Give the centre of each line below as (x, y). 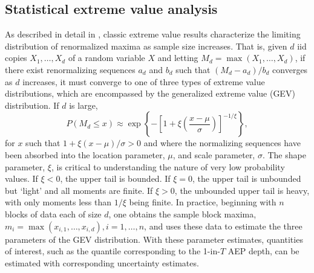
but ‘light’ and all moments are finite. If (79, 190)
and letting (178, 58)
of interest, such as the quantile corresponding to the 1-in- (113, 251)
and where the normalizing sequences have (222, 143)
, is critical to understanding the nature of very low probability (168, 166)
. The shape (284, 154)
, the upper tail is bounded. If (115, 178)
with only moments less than (58, 202)
